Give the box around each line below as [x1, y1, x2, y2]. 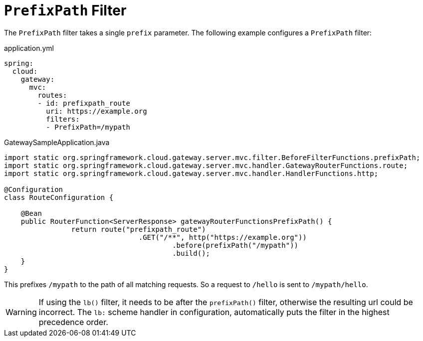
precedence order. [38, 317, 108, 327]
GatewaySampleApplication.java [4, 138, 110, 147]
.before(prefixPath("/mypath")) [172, 241, 299, 249]
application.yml [4, 43, 54, 52]
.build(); [172, 249, 211, 257]
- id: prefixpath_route [37, 99, 130, 107]
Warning [5, 307, 37, 317]
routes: [37, 91, 67, 99]
